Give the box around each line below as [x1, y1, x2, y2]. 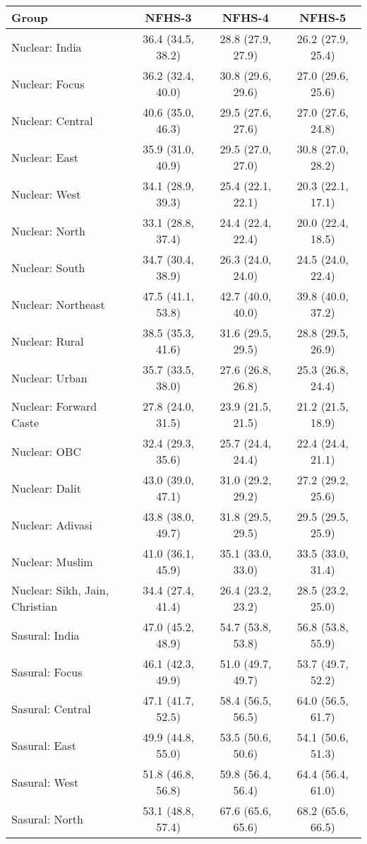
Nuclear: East [11, 148, 79, 165]
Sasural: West [11, 773, 79, 790]
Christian [11, 598, 58, 614]
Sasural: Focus [11, 663, 83, 680]
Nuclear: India [11, 38, 82, 55]
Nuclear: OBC [11, 442, 81, 459]
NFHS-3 [145, 9, 192, 25]
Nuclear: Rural [11, 332, 84, 349]
